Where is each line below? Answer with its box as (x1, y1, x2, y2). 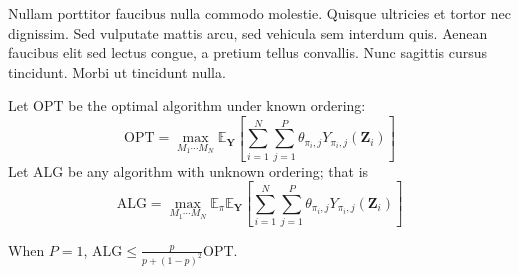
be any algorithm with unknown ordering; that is (67, 160, 369, 181)
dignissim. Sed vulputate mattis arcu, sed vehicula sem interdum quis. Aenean (8, 22, 488, 43)
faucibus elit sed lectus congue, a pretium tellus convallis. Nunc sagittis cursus (8, 42, 488, 63)
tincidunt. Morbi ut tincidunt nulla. (8, 61, 226, 82)
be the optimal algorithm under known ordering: (68, 95, 366, 116)
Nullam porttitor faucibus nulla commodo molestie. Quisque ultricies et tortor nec (8, 3, 511, 23)
